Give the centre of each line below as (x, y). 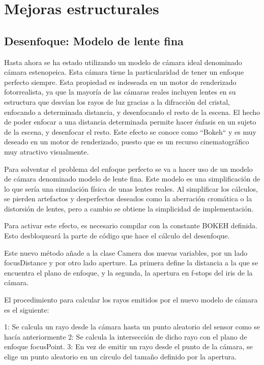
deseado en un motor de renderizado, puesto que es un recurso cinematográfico (127, 142)
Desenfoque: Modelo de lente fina (94, 40)
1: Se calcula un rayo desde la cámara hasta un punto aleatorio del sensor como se (132, 327)
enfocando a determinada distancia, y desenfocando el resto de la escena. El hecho (132, 112)
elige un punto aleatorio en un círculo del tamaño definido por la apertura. (121, 357)
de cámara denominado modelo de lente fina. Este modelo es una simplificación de (132, 179)
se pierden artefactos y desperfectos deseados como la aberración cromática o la (128, 199)
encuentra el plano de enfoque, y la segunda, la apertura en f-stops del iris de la (128, 272)
